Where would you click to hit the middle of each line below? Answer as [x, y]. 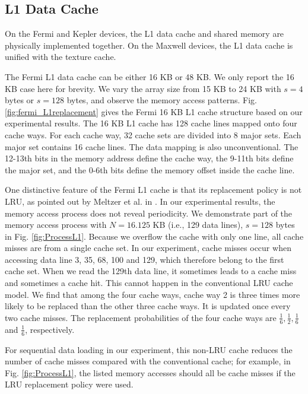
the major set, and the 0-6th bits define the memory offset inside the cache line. [150, 169]
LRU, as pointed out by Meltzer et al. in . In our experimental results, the [140, 201]
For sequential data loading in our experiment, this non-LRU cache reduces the [149, 349]
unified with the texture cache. [61, 57]
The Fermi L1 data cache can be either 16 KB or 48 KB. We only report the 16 [150, 76]
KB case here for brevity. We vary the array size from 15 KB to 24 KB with [143, 88]
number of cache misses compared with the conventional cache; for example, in [148, 361]
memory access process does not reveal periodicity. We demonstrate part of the [149, 213]
